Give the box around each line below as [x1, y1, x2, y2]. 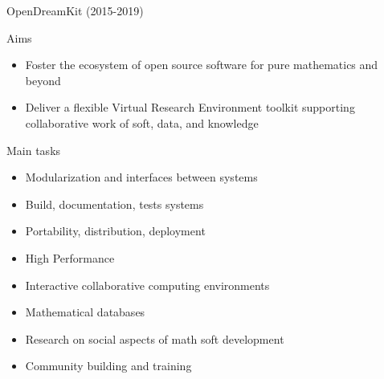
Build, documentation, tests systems [25, 195, 204, 212]
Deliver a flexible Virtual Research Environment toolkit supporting [25, 99, 355, 116]
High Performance [25, 249, 115, 266]
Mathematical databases [25, 304, 145, 320]
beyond [25, 71, 61, 88]
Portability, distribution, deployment [25, 222, 206, 239]
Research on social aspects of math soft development [25, 330, 284, 347]
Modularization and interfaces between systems [25, 169, 258, 185]
